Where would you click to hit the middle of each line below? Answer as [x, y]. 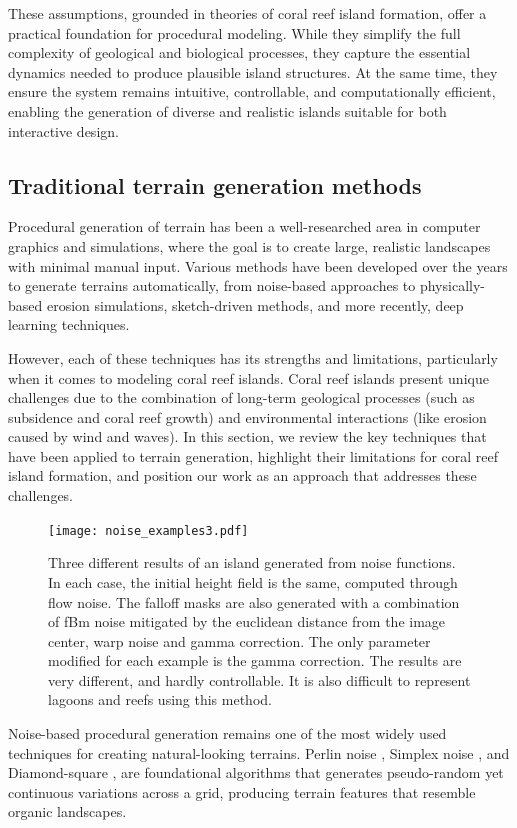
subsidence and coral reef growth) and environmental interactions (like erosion [247, 416]
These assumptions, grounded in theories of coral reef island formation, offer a [247, 13]
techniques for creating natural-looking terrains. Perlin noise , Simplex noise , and [259, 752]
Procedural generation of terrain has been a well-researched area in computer [244, 226]
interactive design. [63, 130]
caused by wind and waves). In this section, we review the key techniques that [247, 436]
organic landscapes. [67, 811]
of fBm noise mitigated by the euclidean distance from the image [247, 621]
